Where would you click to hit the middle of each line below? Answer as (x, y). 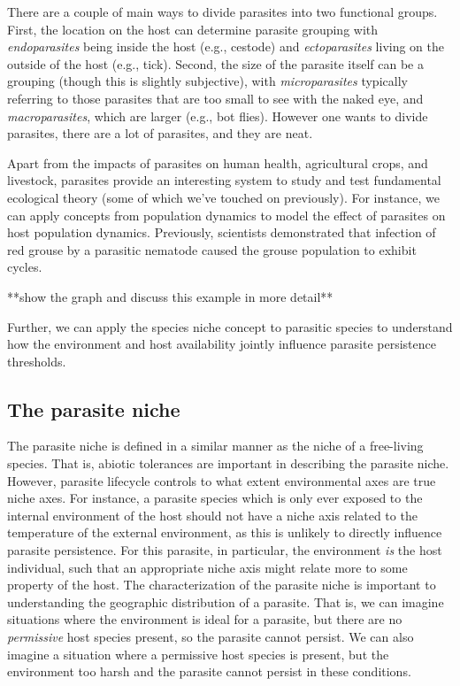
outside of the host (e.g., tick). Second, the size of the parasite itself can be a (215, 63)
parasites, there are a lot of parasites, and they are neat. (160, 133)
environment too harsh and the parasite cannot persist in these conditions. (209, 671)
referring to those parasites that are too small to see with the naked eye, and (215, 98)
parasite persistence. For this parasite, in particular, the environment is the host (225, 550)
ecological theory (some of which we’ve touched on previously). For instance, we (223, 197)
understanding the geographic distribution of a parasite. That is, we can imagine (226, 601)
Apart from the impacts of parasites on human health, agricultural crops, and (218, 162)
